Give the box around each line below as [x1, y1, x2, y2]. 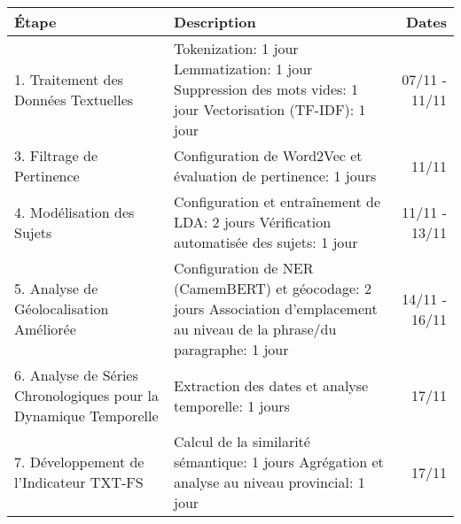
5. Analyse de [14, 278, 98, 298]
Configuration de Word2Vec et [174, 145, 363, 166]
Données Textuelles [14, 89, 134, 110]
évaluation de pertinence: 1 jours [174, 166, 377, 186]
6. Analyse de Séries [14, 365, 138, 385]
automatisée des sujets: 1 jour [174, 232, 358, 252]
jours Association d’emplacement [174, 298, 378, 319]
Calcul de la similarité [174, 431, 310, 451]
